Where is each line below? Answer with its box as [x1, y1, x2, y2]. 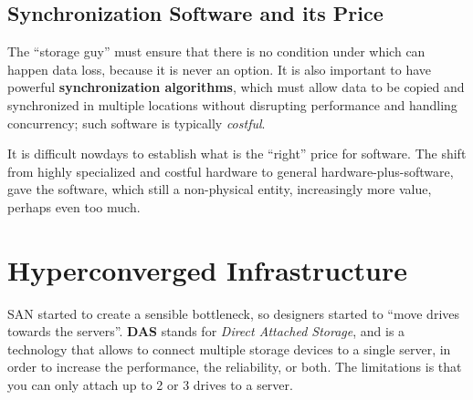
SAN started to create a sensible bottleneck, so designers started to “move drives [7, 303, 460, 323]
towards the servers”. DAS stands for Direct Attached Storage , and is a [7, 322, 405, 341]
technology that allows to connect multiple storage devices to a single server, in [7, 339, 451, 358]
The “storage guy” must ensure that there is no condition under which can [7, 42, 426, 61]
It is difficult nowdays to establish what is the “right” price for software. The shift [7, 144, 467, 163]
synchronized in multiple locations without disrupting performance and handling [7, 95, 457, 114]
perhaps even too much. [7, 197, 141, 216]
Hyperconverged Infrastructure [7, 251, 408, 288]
